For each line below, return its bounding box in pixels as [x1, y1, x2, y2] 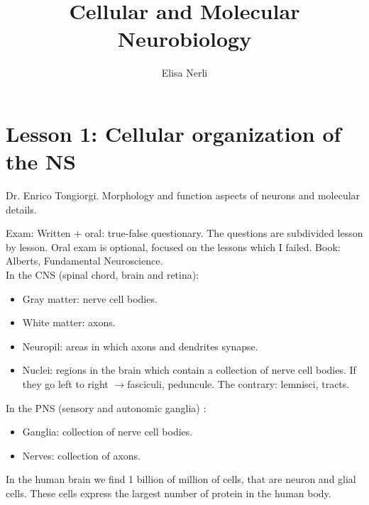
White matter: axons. [22, 315, 116, 330]
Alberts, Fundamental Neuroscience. [6, 253, 163, 268]
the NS [6, 147, 76, 176]
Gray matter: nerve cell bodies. [22, 291, 158, 306]
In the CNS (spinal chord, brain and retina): [6, 267, 199, 282]
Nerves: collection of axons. [22, 448, 141, 462]
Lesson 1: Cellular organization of [6, 118, 341, 148]
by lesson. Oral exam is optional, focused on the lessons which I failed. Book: [6, 239, 341, 254]
